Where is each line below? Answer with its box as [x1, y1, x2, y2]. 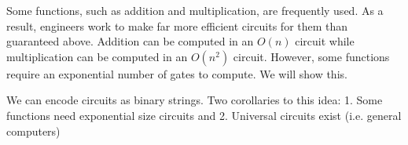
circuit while [295, 33, 355, 49]
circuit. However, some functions [233, 48, 390, 64]
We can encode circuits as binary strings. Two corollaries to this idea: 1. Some [6, 92, 383, 108]
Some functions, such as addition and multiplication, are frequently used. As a [6, 2, 384, 18]
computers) [6, 122, 61, 139]
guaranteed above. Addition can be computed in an [6, 33, 254, 49]
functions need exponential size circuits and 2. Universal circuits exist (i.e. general [6, 107, 402, 123]
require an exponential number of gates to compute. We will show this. [6, 65, 347, 82]
